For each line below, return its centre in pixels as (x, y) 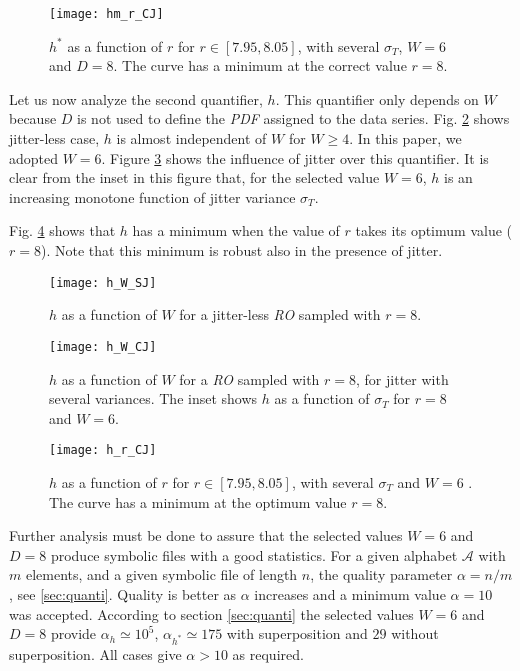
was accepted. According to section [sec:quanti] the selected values (211, 613)
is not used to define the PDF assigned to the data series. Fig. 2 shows (293, 118)
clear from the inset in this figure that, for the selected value (194, 177)
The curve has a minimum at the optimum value (198, 501)
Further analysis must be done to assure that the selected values (206, 535)
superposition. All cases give (95, 653)
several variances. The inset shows (153, 398)
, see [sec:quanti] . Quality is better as (123, 593)
